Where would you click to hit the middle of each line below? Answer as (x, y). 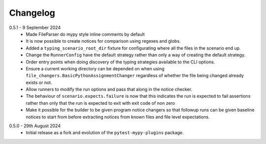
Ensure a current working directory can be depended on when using (95, 68)
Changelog (32, 13)
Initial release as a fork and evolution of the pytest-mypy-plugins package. (105, 133)
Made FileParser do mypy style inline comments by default (85, 34)
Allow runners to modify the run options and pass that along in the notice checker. (109, 89)
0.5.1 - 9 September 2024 (35, 28)
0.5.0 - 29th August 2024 (35, 126)
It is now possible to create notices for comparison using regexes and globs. (103, 41)
